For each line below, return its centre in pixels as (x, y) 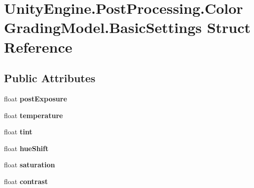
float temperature (34, 115)
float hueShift (26, 148)
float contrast (26, 181)
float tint (18, 132)
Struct (229, 27)
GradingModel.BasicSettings (103, 27)
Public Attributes (50, 78)
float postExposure (36, 98)
